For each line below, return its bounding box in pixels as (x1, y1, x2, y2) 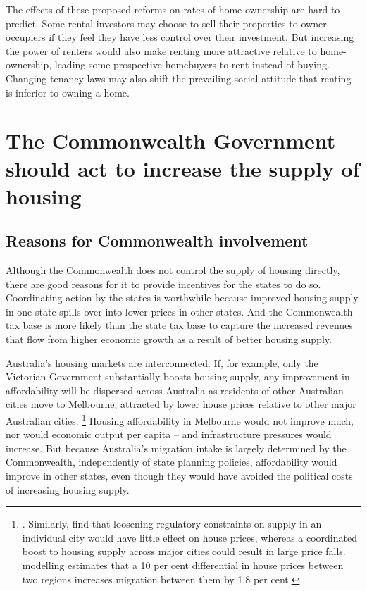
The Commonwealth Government (6, 126, 336, 155)
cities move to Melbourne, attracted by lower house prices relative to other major (6, 397, 356, 411)
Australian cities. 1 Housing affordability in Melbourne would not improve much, (6, 411, 354, 428)
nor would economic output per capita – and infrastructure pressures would (6, 427, 332, 442)
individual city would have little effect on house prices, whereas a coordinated (22, 530, 357, 545)
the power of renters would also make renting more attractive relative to (6, 43, 317, 58)
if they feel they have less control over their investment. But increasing (49, 30, 354, 44)
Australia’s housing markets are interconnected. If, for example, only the (6, 355, 318, 370)
